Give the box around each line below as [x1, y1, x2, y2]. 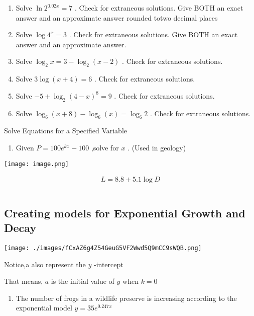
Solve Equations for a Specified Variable [4, 125, 127, 136]
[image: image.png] [4, 160, 69, 168]
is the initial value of [51, 276, 114, 286]
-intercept [93, 259, 123, 269]
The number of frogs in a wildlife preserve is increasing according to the [16, 292, 237, 303]
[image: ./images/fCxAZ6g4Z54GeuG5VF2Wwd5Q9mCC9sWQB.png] [4, 244, 202, 252]
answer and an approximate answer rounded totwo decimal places [16, 12, 218, 23]
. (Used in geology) [128, 142, 186, 152]
